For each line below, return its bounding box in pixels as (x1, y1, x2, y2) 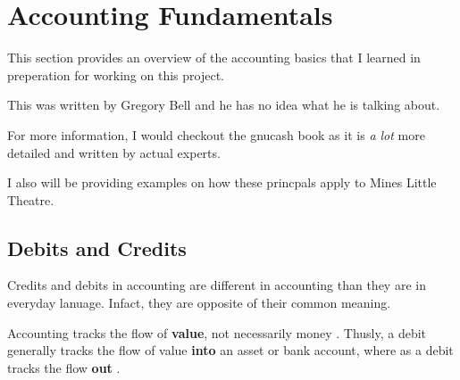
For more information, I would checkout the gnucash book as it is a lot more (7, 125, 425, 144)
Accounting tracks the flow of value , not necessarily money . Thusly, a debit (7, 323, 427, 342)
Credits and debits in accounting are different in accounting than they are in (7, 276, 426, 294)
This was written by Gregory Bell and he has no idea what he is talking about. (7, 95, 440, 114)
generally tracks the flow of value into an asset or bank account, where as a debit (7, 341, 454, 359)
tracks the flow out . (7, 358, 121, 376)
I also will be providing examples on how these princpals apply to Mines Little (7, 173, 437, 192)
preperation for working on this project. (7, 65, 224, 84)
